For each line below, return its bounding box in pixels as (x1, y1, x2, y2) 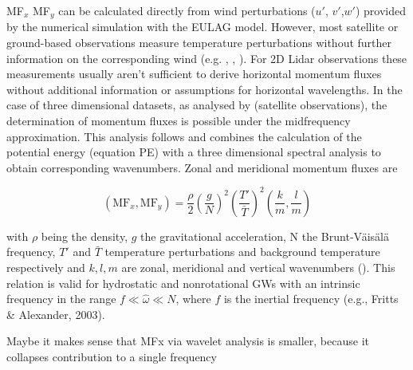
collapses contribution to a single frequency (6, 348, 217, 365)
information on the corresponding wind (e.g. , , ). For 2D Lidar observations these (6, 49, 407, 66)
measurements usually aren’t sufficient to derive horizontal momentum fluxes (6, 65, 382, 82)
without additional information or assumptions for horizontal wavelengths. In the (6, 81, 403, 97)
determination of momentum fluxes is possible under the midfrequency (6, 112, 351, 129)
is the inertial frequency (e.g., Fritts (223, 290, 399, 307)
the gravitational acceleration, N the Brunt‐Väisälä (140, 227, 389, 244)
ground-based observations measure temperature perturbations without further (6, 34, 392, 51)
